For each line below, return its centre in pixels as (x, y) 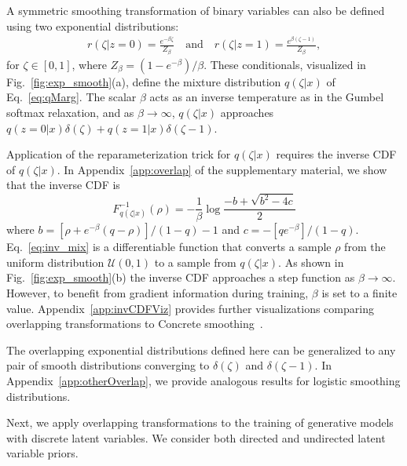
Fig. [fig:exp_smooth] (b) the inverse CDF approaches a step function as (181, 277)
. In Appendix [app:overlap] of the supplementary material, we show (222, 169)
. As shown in (311, 262)
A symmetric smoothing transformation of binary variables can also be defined (196, 10)
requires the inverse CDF (336, 154)
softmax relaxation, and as (70, 112)
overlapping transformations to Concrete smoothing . (135, 324)
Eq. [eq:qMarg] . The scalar (71, 97)
